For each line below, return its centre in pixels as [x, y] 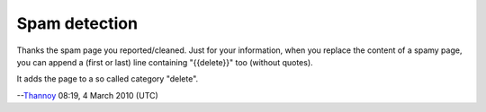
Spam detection [77, 23]
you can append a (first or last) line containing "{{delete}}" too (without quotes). [165, 62]
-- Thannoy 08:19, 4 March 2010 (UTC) [88, 95]
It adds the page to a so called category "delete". [108, 79]
